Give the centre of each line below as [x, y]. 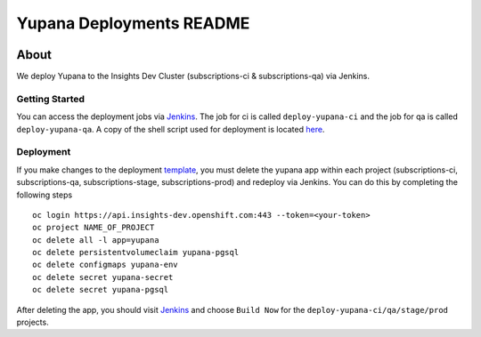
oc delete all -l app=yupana [96, 240]
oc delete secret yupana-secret [103, 277]
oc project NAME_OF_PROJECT [94, 228]
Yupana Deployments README [133, 23]
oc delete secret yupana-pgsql [101, 290]
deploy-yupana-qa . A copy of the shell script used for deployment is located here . [171, 129]
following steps [45, 195]
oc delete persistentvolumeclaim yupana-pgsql [136, 253]
